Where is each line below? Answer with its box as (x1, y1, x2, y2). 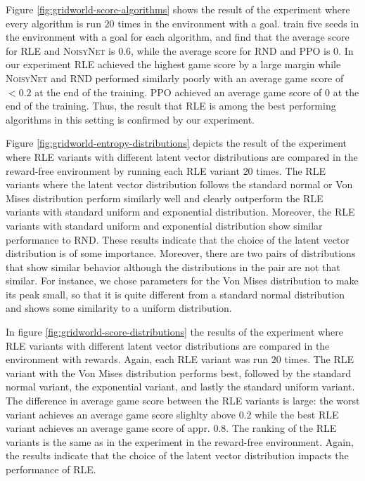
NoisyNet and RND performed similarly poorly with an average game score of (6, 70, 344, 85)
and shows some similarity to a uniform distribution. (6, 301, 232, 315)
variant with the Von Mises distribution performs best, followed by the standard (6, 365, 352, 380)
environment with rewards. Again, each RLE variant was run (6, 352, 269, 367)
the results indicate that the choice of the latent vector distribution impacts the (6, 448, 349, 463)
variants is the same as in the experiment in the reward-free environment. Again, (6, 434, 354, 449)
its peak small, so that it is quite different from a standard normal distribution (6, 286, 345, 301)
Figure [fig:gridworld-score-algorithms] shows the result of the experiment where (6, 2, 350, 16)
